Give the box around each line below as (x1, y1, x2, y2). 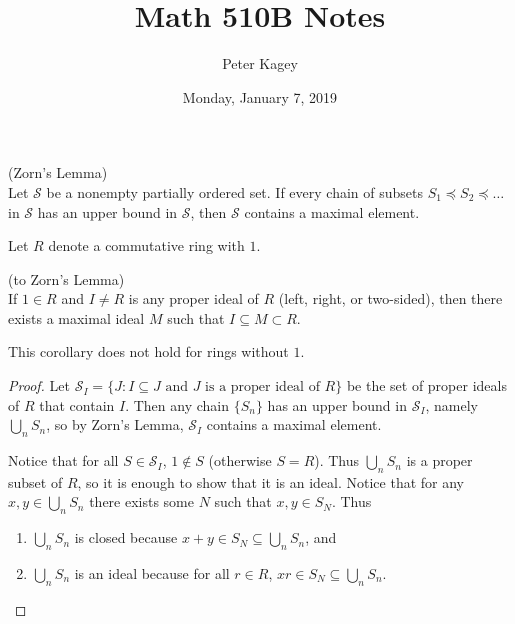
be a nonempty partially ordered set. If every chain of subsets (46, 181, 424, 202)
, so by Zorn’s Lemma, (46, 414, 184, 435)
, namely (425, 394, 478, 415)
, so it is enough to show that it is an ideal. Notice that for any (77, 471, 465, 492)
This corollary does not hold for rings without (8, 341, 289, 362)
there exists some (89, 491, 194, 512)
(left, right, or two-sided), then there (278, 288, 503, 309)
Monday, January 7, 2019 (182, 86, 338, 107)
